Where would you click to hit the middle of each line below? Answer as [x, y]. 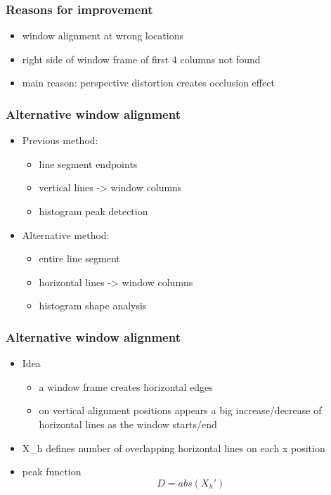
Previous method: [60, 140]
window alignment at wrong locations [103, 36]
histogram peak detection [93, 211]
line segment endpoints [88, 163]
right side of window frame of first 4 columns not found [141, 59]
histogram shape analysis [93, 306]
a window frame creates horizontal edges [126, 386]
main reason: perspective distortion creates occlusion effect [148, 83]
